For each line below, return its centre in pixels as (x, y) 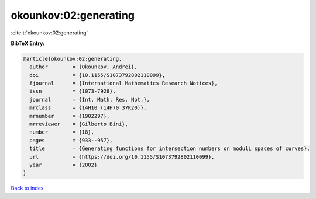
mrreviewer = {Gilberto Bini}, (79, 124)
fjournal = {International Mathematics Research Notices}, (123, 83)
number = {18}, (62, 132)
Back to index (27, 188)
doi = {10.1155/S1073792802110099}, (97, 75)
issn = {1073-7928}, (73, 91)
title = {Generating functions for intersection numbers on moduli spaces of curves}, (170, 149)
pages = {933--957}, (71, 140)
